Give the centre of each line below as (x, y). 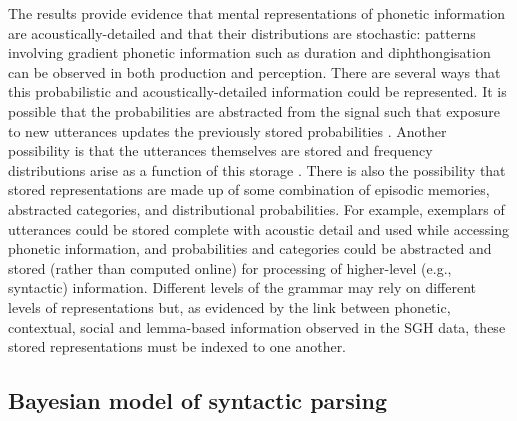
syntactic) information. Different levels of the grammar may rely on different (242, 287)
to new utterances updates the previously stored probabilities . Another (227, 130)
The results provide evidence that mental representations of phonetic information (257, 13)
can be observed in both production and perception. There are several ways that (254, 71)
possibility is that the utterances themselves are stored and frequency (220, 150)
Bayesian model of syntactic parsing (197, 400)
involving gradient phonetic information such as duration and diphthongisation (249, 52)
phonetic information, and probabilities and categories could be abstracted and (250, 248)
